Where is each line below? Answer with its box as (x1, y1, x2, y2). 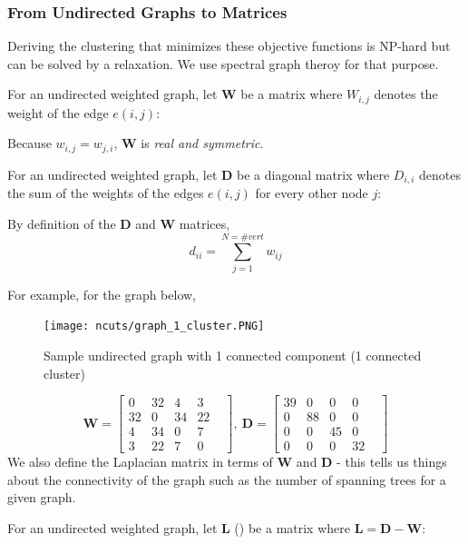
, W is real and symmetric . (113, 134, 264, 153)
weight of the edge (7, 103, 109, 122)
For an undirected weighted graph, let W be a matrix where (7, 84, 343, 104)
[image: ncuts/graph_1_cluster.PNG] (44, 320, 265, 333)
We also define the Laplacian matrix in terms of (7, 452, 273, 471)
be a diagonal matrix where (237, 164, 390, 183)
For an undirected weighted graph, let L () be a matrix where (7, 519, 350, 538)
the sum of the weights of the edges (7, 183, 204, 203)
